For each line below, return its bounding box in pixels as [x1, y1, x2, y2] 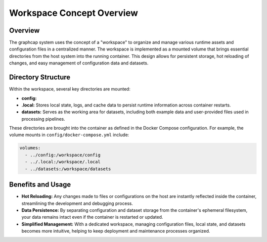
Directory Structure [9, 73, 71, 82]
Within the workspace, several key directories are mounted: [9, 86, 131, 92]
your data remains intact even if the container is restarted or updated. [21, 214, 163, 220]
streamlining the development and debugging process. [21, 200, 133, 206]
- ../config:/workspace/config [25, 152, 101, 158]
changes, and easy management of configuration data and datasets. [9, 60, 148, 66]
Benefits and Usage [9, 181, 71, 189]
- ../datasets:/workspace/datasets [25, 166, 111, 172]
